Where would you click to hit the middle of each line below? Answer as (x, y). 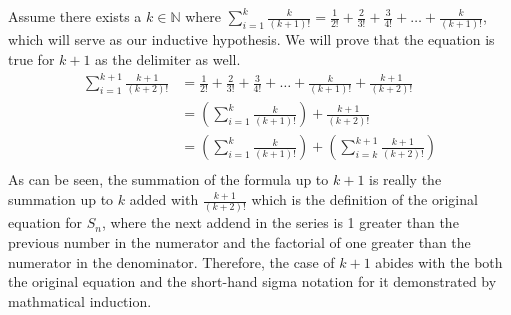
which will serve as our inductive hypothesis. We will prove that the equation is (251, 39)
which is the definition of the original (364, 199)
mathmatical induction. (80, 300)
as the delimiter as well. (168, 58)
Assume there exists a (75, 16)
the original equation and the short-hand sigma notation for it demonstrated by (252, 281)
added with (164, 199)
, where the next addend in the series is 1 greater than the (280, 222)
